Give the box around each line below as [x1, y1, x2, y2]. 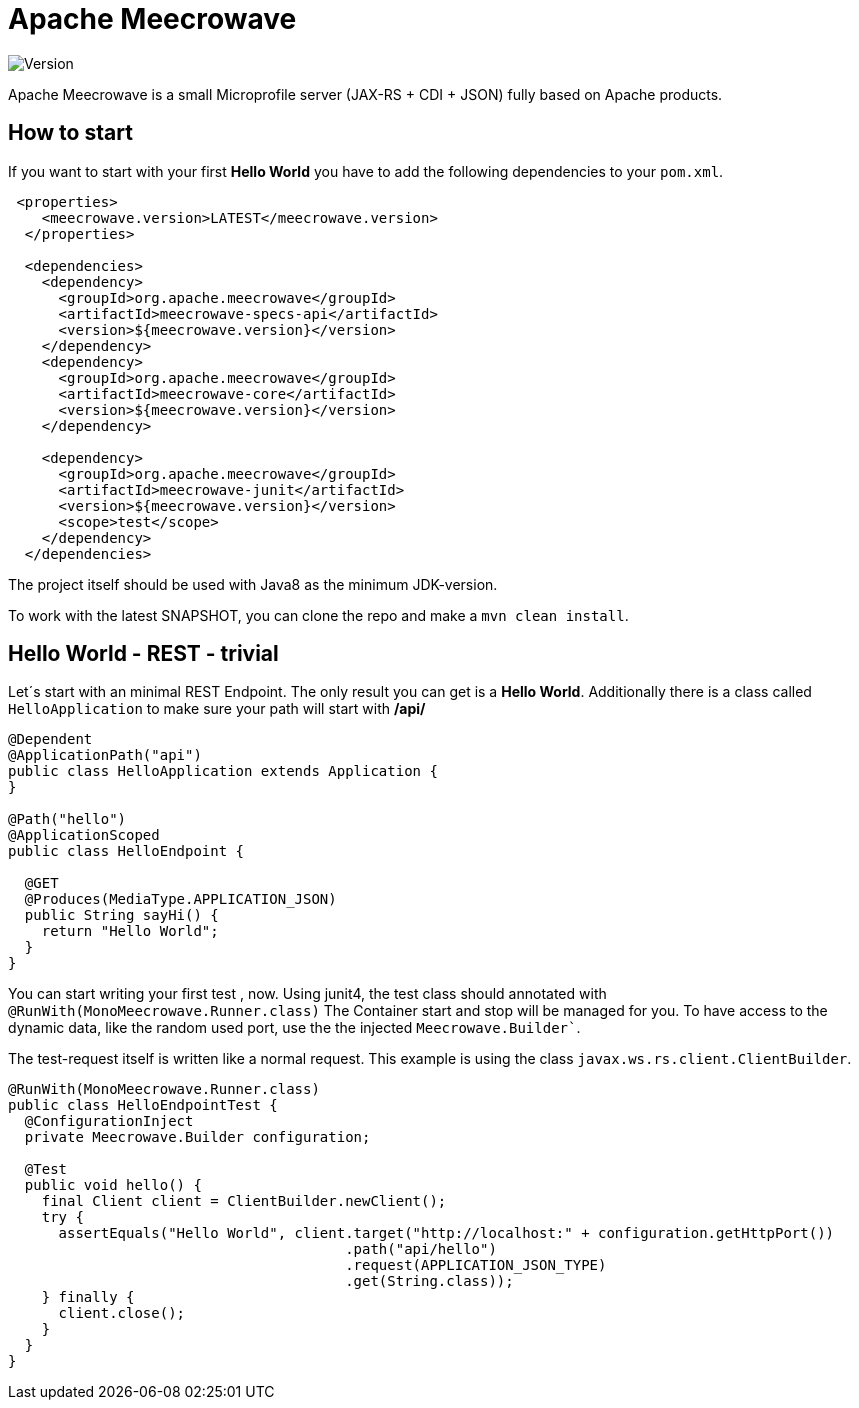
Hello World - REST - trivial [8, 641, 279, 667]
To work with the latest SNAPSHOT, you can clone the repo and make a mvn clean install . [8, 606, 629, 624]
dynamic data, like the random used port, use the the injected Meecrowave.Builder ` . [8, 1019, 581, 1037]
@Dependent [8, 731, 93, 748]
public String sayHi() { [24, 907, 219, 924]
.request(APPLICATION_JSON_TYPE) [345, 1257, 607, 1274]
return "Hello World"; [41, 923, 219, 940]
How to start [8, 120, 133, 146]
